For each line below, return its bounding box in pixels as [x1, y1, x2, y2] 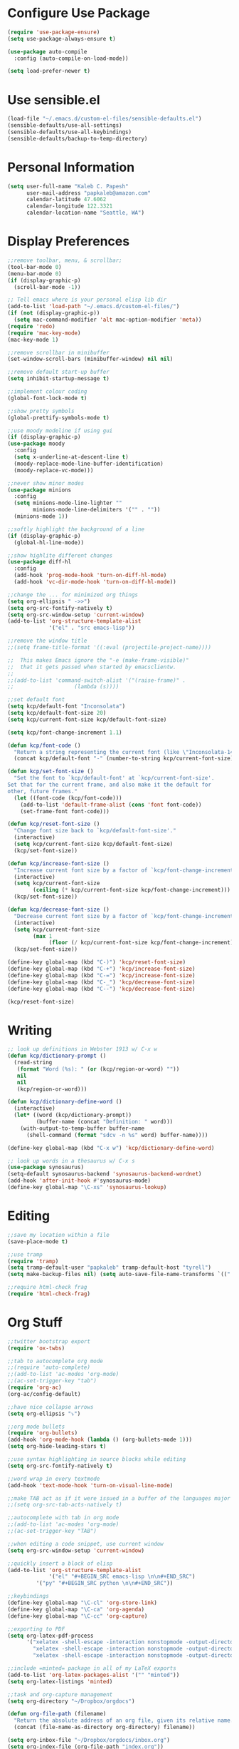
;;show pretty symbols [7, 407, 75, 414]
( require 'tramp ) [7, 1258, 59, 1265]
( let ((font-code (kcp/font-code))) [14, 794, 122, 802]
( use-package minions [7, 486, 72, 494]
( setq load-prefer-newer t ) [7, 68, 91, 75]
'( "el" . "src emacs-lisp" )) [48, 624, 135, 632]
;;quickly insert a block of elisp [7, 1560, 113, 1567]
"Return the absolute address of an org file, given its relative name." [14, 1717, 237, 1724]
